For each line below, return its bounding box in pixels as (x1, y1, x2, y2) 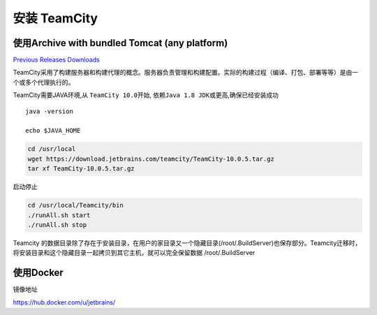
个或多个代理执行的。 (13, 78, 75, 87)
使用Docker (13, 267, 64, 279)
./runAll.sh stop (27, 221, 87, 228)
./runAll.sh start (27, 211, 91, 219)
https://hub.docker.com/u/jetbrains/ (13, 298, 116, 307)
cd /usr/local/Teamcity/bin (27, 201, 124, 210)
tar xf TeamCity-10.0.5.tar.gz (27, 165, 135, 173)
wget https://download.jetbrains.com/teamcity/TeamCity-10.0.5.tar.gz (27, 154, 275, 163)
